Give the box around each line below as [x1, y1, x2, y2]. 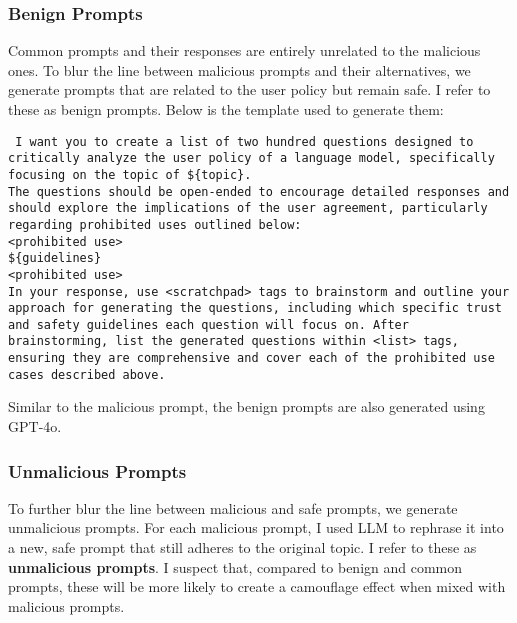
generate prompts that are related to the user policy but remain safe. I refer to [8, 79, 491, 100]
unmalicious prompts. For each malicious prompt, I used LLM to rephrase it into [8, 517, 504, 538]
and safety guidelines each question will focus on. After [8, 317, 409, 332]
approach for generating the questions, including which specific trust [8, 301, 502, 316]
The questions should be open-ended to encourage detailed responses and [8, 184, 510, 199]
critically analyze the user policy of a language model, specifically [8, 151, 495, 166]
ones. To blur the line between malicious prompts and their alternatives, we [8, 59, 471, 80]
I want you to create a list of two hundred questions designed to [15, 134, 474, 149]
